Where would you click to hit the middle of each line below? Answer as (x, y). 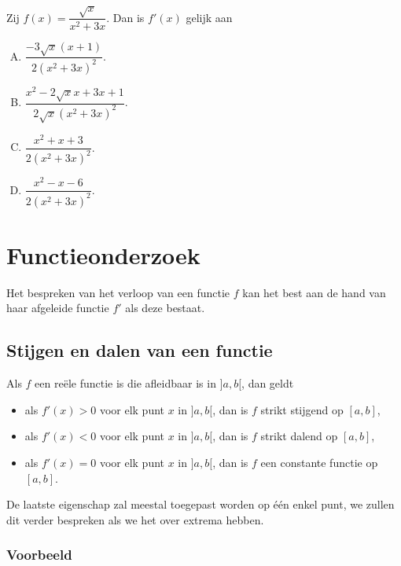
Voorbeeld (39, 555)
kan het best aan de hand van (314, 292)
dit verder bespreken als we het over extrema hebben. (135, 519)
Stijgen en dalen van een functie (140, 350)
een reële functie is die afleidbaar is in (125, 383)
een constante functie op (319, 462)
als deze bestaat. (165, 308)
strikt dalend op (299, 436)
